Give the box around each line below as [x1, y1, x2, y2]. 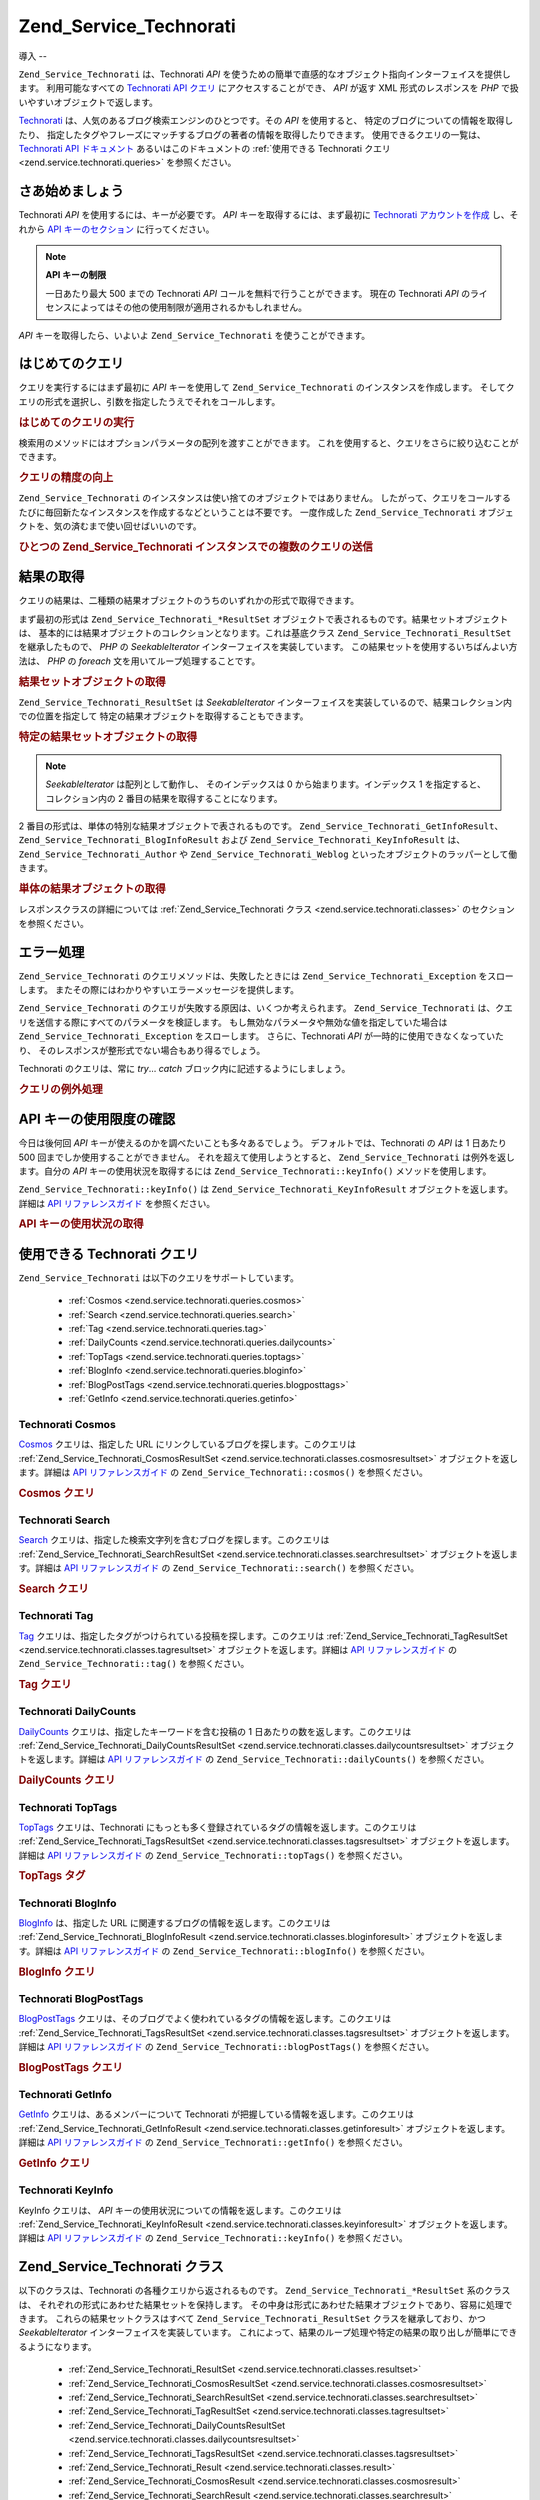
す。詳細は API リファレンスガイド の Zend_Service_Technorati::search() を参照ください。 [18, 1562, 420, 1574]
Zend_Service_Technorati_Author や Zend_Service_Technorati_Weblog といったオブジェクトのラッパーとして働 [18, 848, 518, 860]
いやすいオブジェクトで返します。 [18, 96, 159, 108]
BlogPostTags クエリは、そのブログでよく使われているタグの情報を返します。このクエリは [18, 2013, 392, 2025]
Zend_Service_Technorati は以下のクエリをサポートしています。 [18, 1271, 299, 1284]
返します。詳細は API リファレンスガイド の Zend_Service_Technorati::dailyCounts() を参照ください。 [35, 1753, 490, 1765]
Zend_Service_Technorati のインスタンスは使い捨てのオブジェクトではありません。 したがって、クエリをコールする [18, 492, 512, 504]
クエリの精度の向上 [18, 471, 114, 485]
